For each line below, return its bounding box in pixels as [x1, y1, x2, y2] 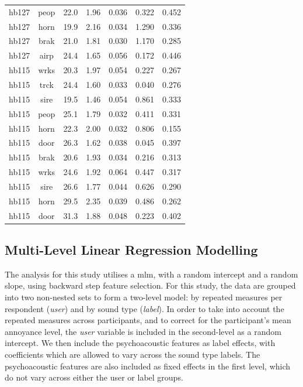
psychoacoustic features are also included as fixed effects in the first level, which [5, 359, 291, 372]
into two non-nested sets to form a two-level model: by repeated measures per [5, 291, 283, 303]
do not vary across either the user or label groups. [5, 371, 183, 383]
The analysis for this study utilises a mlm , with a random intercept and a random [5, 268, 298, 280]
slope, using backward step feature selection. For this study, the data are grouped [5, 279, 296, 292]
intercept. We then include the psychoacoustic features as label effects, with [5, 337, 276, 349]
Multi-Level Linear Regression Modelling [5, 241, 258, 259]
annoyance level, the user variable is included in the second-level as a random [5, 325, 281, 337]
